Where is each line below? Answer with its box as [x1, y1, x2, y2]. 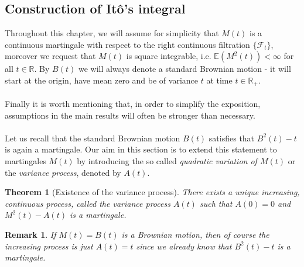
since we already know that [136, 240, 232, 252]
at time [206, 74, 233, 86]
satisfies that [209, 131, 255, 144]
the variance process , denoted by [5, 166, 121, 178]
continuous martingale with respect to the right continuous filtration [5, 38, 250, 50]
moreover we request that [5, 50, 96, 62]
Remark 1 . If [5, 228, 56, 240]
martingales [5, 155, 46, 167]
